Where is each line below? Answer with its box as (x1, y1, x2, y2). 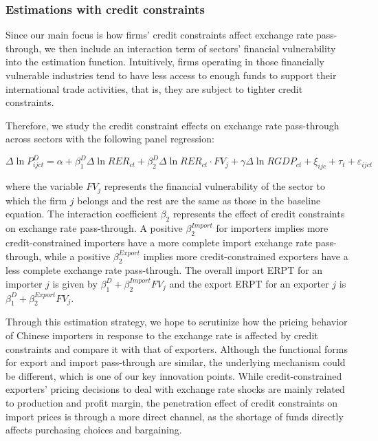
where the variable (5, 179, 83, 193)
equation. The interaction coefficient (5, 206, 157, 221)
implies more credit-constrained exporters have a (143, 248, 348, 263)
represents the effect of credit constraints (173, 206, 345, 221)
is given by (52, 276, 98, 290)
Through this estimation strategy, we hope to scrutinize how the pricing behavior (5, 314, 348, 329)
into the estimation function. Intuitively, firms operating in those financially (5, 54, 324, 69)
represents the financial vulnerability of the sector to (104, 179, 326, 193)
